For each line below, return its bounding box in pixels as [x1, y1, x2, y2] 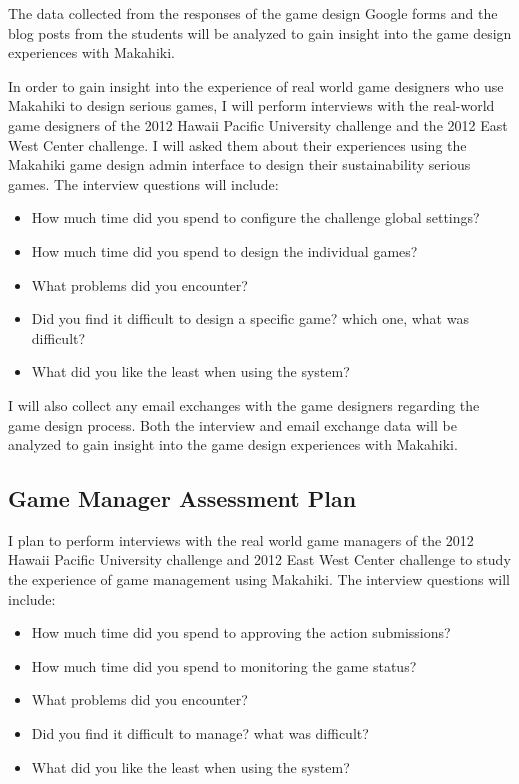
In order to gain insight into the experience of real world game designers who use [8, 75, 504, 96]
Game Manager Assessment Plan [8, 483, 357, 514]
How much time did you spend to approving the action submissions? [31, 622, 451, 643]
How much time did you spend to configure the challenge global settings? [31, 207, 480, 228]
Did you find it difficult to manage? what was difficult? [31, 723, 369, 744]
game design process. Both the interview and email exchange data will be [8, 414, 457, 435]
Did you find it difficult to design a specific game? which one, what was [31, 308, 469, 329]
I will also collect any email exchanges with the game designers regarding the [8, 394, 480, 415]
